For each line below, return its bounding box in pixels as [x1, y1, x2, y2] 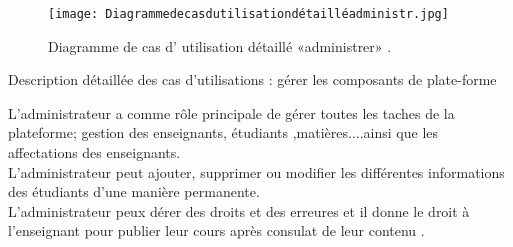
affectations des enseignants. [8, 142, 181, 163]
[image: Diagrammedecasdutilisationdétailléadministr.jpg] [48, 7, 449, 21]
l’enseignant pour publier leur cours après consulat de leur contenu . [8, 220, 425, 241]
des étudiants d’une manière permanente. [8, 181, 260, 202]
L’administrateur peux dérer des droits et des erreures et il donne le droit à [8, 200, 470, 221]
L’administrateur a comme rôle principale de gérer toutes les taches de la [8, 102, 455, 123]
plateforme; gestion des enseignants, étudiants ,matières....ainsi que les [8, 122, 439, 143]
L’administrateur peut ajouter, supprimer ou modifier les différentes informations [8, 161, 505, 182]
